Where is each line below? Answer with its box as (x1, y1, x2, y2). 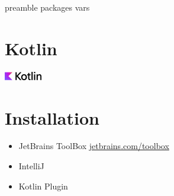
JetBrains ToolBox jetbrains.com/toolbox (18, 140, 169, 152)
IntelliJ (18, 160, 44, 172)
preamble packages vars (5, 1, 90, 13)
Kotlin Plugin (18, 179, 68, 192)
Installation (5, 105, 99, 129)
